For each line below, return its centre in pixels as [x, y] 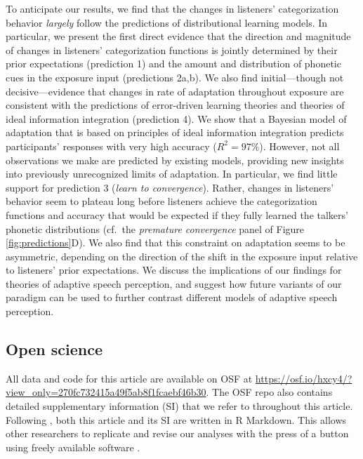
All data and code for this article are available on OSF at [129, 378]
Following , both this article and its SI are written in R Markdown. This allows [176, 419]
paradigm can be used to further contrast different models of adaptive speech [172, 297]
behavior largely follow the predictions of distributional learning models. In [167, 22]
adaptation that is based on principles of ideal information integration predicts [175, 132]
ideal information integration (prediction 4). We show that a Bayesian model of [176, 118]
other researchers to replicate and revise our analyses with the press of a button [177, 433]
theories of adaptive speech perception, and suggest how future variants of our [174, 283]
